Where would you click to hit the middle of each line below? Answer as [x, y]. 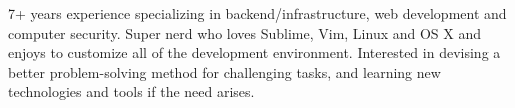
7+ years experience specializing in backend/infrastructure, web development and [257, 13]
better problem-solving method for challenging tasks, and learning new [224, 71]
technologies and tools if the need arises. [131, 91]
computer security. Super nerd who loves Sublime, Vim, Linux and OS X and [245, 32]
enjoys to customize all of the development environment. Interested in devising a [254, 52]
